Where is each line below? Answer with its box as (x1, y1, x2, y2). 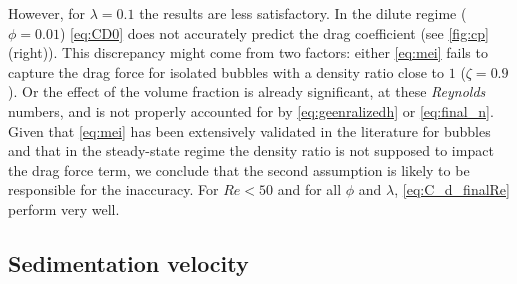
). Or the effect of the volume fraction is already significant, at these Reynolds (8, 81, 486, 102)
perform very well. (8, 198, 120, 219)
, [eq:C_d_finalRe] (394, 179, 510, 200)
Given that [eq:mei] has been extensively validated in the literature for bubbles (8, 120, 491, 141)
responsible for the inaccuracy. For (8, 179, 219, 200)
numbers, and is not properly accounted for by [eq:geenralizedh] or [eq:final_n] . (8, 100, 494, 121)
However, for (8, 3, 86, 23)
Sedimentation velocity (8, 247, 249, 278)
